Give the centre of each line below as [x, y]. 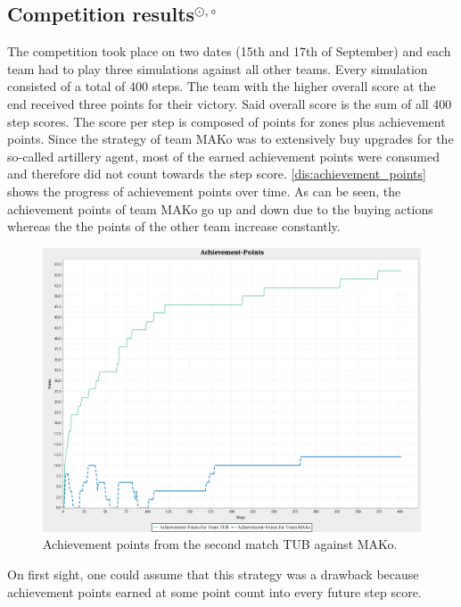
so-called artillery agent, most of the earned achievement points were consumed [223, 156]
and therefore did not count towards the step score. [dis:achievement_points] [217, 174]
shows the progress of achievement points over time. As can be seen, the [204, 191]
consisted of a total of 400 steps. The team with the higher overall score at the [222, 86]
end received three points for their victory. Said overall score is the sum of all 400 [230, 103]
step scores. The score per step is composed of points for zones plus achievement [226, 121]
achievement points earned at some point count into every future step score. [214, 591]
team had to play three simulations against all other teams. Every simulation [218, 68]
